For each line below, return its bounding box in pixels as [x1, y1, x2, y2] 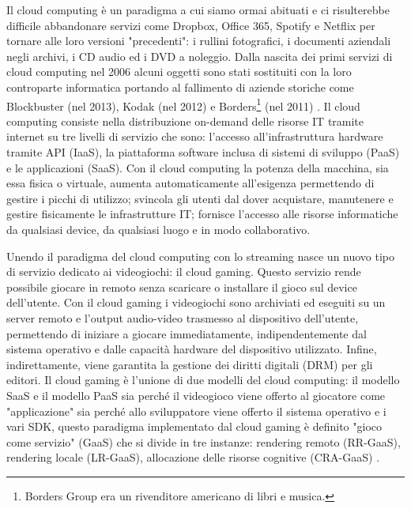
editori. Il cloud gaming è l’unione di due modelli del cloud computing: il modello [6, 371, 400, 388]
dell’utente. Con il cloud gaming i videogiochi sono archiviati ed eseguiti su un [6, 294, 386, 311]
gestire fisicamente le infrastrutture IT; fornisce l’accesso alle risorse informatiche [6, 205, 398, 222]
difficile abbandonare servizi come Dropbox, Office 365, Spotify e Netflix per [6, 17, 375, 33]
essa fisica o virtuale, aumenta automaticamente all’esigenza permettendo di [6, 175, 375, 191]
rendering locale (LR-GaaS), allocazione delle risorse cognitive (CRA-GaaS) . [6, 449, 380, 466]
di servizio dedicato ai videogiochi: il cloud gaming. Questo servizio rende [6, 263, 361, 280]
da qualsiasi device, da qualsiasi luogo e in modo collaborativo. [6, 221, 311, 237]
